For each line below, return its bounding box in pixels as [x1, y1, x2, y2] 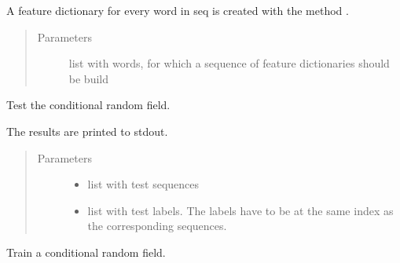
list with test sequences [87, 176, 200, 192]
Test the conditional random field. [6, 97, 171, 113]
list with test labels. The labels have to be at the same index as [87, 202, 394, 218]
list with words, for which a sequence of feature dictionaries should [68, 55, 390, 71]
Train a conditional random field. [6, 243, 166, 260]
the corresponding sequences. [87, 217, 227, 234]
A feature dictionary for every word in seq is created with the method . [6, 2, 349, 18]
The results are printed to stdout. [6, 122, 168, 139]
